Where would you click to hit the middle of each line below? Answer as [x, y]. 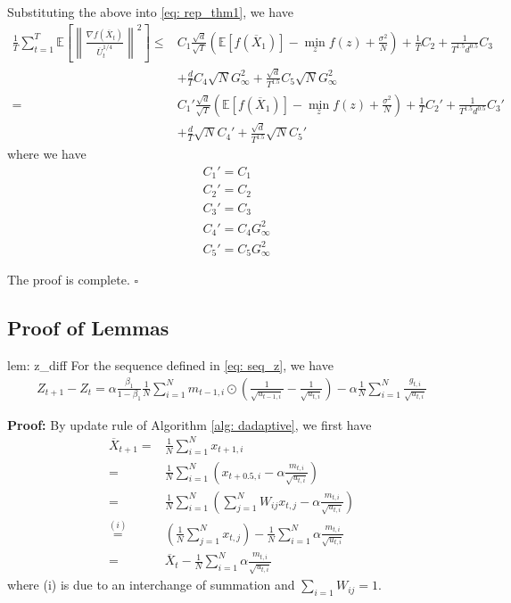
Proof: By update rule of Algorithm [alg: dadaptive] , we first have [190, 424]
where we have [47, 154]
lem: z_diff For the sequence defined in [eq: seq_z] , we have [170, 364]
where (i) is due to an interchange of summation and [151, 585]
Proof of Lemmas [88, 328]
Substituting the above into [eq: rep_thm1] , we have [150, 12]
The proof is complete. [69, 280]
